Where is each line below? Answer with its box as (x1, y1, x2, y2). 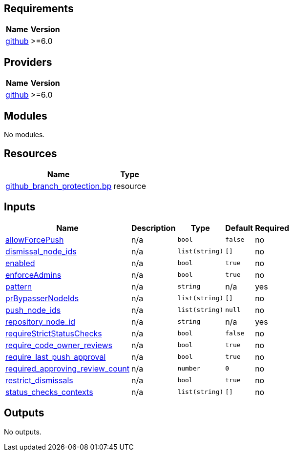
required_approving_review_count (5, 363, 129, 373)
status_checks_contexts (5, 387, 93, 397)
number (177, 365, 201, 372)
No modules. (4, 130, 45, 139)
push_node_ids (5, 305, 61, 315)
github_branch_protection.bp (5, 181, 112, 191)
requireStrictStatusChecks (5, 328, 102, 338)
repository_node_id (5, 316, 75, 327)
